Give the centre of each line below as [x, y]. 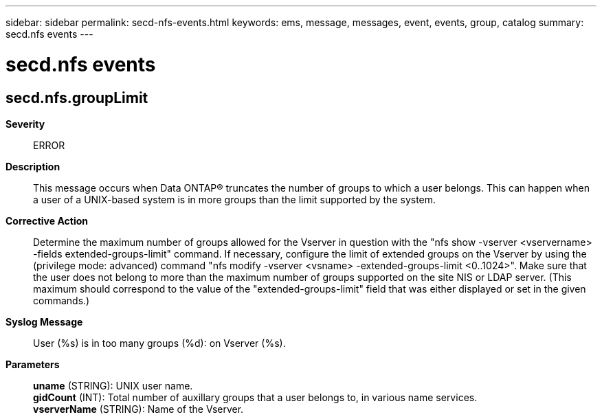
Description [33, 166]
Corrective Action [47, 220]
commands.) [62, 300]
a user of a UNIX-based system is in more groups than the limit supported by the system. [235, 199]
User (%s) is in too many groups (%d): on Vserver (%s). [159, 343]
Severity [25, 124]
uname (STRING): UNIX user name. [113, 385]
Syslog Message [44, 321]
